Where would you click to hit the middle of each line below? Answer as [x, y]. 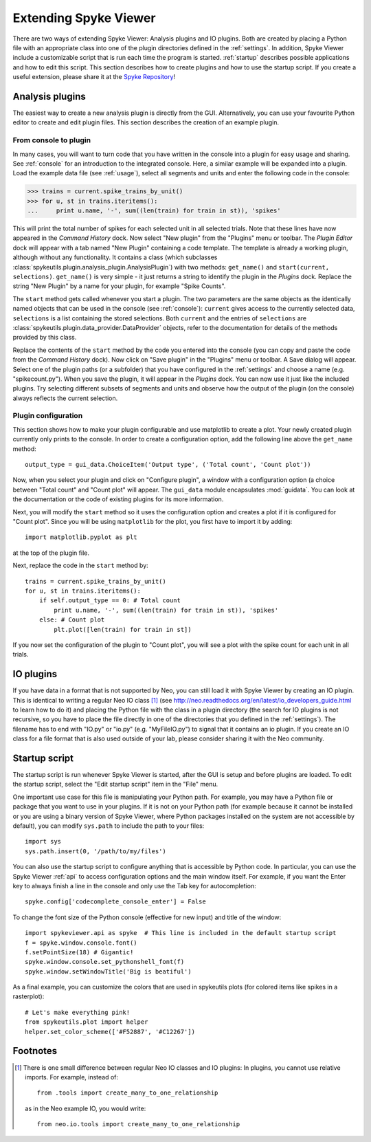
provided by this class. [45, 338]
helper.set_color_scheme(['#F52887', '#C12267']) [110, 1032]
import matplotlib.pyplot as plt [81, 537]
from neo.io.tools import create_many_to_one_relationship [138, 1124]
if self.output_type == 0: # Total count [110, 601]
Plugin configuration [48, 416]
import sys [43, 842]
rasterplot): [29, 996]
